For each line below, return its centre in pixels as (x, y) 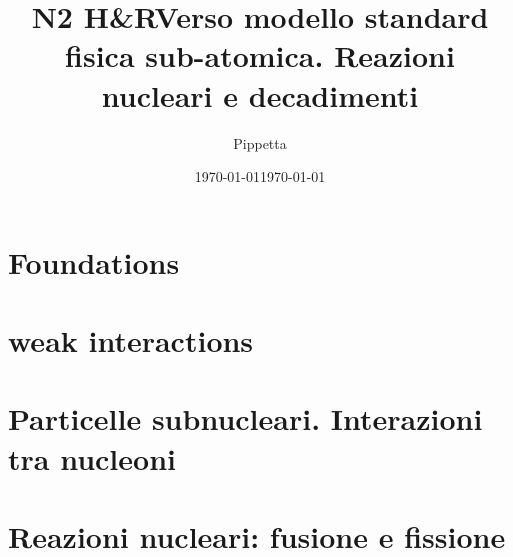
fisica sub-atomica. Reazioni (260, 55)
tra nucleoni (92, 457)
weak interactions (131, 340)
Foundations (94, 261)
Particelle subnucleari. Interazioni (245, 418)
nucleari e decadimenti (260, 94)
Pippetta (260, 142)
